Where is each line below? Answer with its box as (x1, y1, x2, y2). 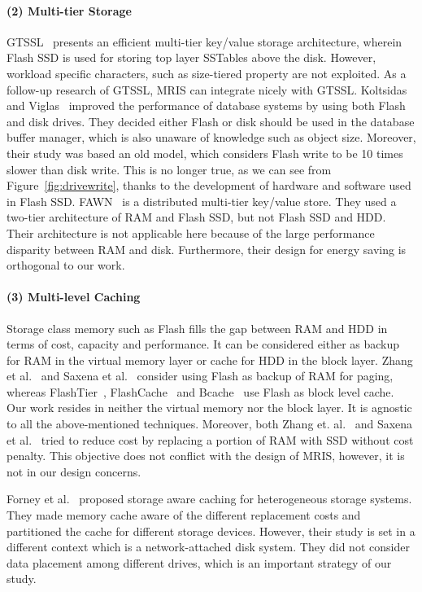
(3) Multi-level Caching (7, 288, 141, 305)
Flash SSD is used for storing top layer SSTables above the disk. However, (7, 49, 376, 66)
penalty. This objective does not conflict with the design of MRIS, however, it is (7, 447, 405, 464)
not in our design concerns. (7, 463, 141, 480)
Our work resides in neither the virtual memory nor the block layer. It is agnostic (7, 399, 412, 416)
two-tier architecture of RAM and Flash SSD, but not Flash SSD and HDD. (7, 208, 386, 226)
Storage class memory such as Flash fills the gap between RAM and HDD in (7, 319, 388, 336)
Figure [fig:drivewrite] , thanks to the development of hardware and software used (7, 177, 411, 194)
